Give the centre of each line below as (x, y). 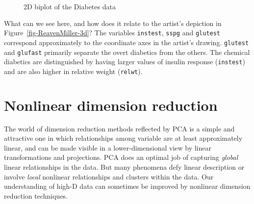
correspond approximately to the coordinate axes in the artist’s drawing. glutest (127, 42)
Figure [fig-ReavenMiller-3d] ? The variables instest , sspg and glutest (112, 33)
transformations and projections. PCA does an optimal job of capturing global (121, 157)
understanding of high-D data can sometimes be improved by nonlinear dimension (127, 186)
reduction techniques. (36, 195)
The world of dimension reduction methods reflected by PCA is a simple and (119, 128)
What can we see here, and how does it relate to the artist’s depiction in (113, 23)
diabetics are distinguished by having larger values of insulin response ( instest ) (125, 62)
